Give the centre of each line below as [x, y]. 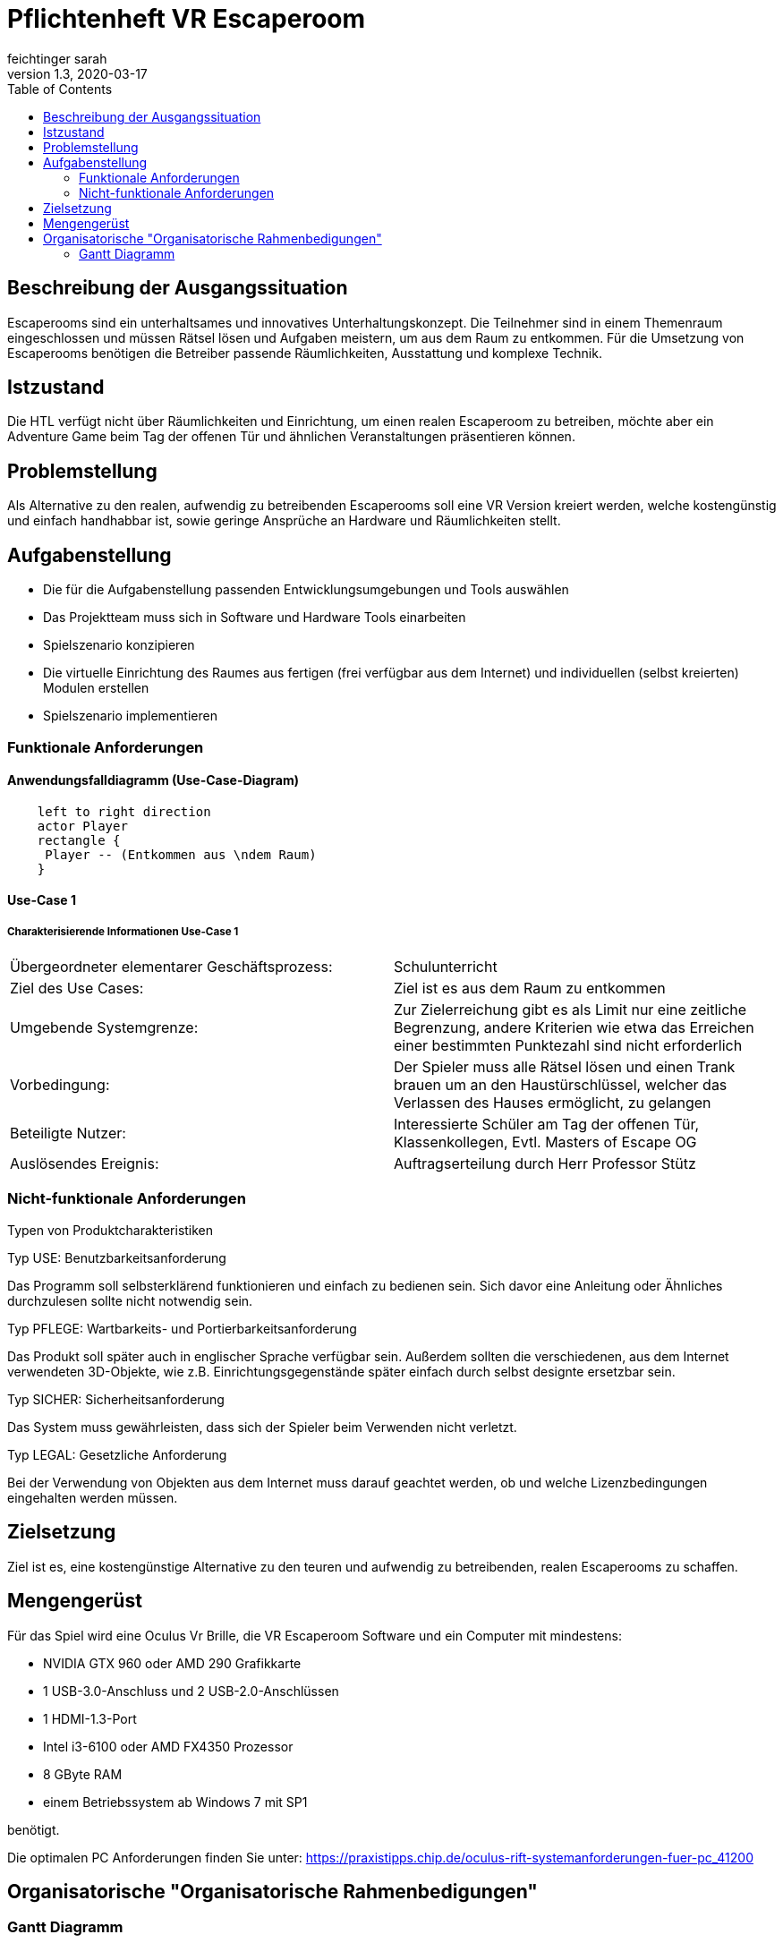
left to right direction [124, 811]
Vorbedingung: [60, 1085]
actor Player [82, 826]
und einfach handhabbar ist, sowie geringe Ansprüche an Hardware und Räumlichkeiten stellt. [284, 521]
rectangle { [79, 840]
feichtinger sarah [57, 58]
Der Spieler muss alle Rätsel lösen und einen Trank [565, 1067]
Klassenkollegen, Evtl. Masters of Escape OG [545, 1142]
